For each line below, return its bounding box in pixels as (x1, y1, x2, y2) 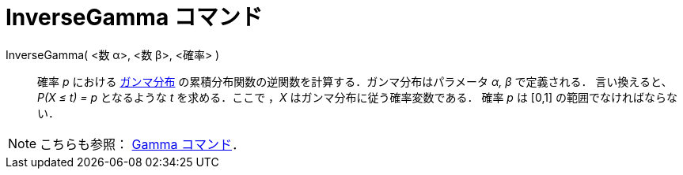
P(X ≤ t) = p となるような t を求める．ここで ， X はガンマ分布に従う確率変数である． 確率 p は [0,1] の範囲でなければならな (37, 90, 677, 104)
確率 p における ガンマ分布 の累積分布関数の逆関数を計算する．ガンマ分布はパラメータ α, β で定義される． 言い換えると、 (37, 74, 673, 88)
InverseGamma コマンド (6, 4, 263, 31)
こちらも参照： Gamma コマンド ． (40, 136, 245, 152)
